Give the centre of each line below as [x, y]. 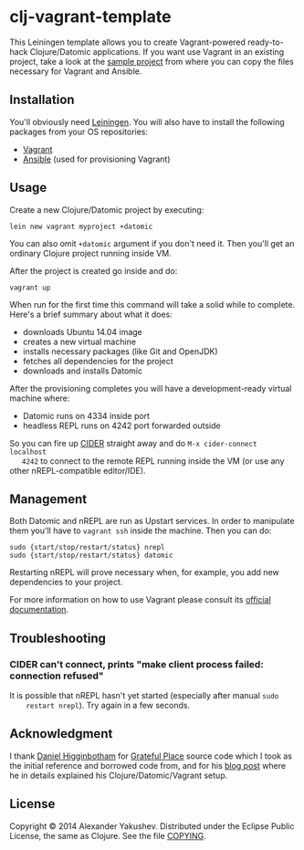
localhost [28, 452]
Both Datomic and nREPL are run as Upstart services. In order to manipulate [152, 521]
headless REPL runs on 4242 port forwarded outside [121, 425]
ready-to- [266, 42]
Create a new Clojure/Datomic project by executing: [107, 210]
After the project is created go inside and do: [94, 270]
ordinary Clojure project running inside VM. [90, 253]
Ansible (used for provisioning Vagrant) [96, 159]
